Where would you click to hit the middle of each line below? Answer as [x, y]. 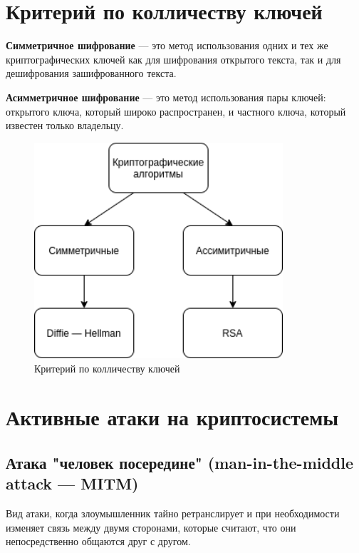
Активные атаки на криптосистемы [172, 417]
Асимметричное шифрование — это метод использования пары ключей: [166, 97]
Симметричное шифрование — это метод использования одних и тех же [167, 45]
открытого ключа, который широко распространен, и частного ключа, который [176, 111]
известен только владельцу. [65, 125]
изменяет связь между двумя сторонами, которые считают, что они [151, 527]
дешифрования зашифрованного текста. [91, 73]
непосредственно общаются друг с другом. [98, 541]
